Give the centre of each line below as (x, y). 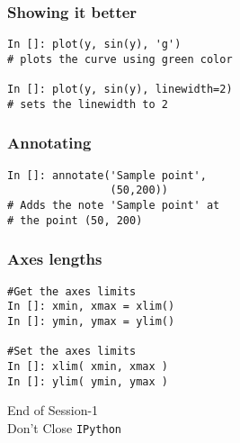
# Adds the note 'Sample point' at (114, 206)
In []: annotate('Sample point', (107, 175)
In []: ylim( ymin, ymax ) (88, 381)
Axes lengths (55, 259)
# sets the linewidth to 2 (88, 104)
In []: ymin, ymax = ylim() (91, 321)
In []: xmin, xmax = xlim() (91, 307)
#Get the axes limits (72, 291)
